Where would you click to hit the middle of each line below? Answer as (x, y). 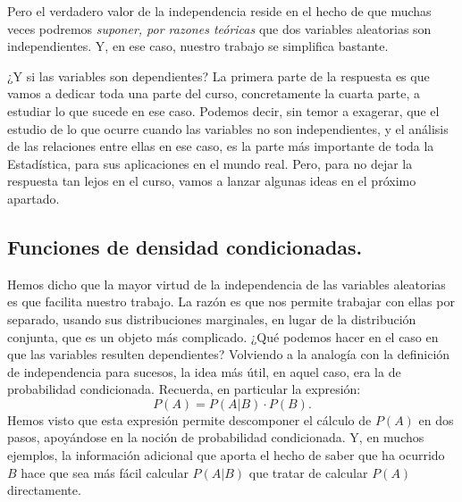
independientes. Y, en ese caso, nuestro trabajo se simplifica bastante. (198, 46)
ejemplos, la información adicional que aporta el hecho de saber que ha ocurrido (226, 455)
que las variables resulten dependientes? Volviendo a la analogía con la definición (229, 354)
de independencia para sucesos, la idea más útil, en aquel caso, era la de (204, 371)
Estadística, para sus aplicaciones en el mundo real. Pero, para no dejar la (210, 163)
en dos (436, 419)
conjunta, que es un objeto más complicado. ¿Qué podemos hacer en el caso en (223, 336)
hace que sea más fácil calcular (105, 472)
